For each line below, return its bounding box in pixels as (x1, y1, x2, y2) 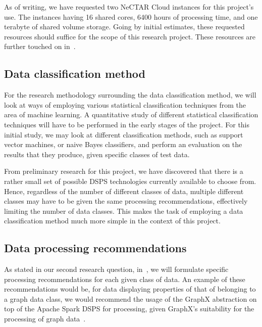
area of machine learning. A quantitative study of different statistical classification (4, 109, 258, 120)
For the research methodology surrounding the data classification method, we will (4, 89, 256, 100)
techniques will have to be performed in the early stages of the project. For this (4, 119, 250, 129)
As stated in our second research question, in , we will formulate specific (4, 264, 229, 274)
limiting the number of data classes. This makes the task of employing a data (4, 205, 243, 216)
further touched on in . (4, 41, 76, 52)
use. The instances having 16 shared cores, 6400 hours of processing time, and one (4, 11, 258, 22)
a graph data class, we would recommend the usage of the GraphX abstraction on (4, 293, 257, 304)
